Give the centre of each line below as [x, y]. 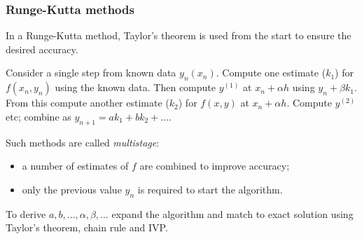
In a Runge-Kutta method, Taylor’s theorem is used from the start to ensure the [179, 35]
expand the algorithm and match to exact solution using [232, 213]
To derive [26, 213]
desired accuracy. [42, 49]
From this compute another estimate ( [88, 103]
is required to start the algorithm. [210, 189]
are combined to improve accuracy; [215, 166]
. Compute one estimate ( [271, 73]
